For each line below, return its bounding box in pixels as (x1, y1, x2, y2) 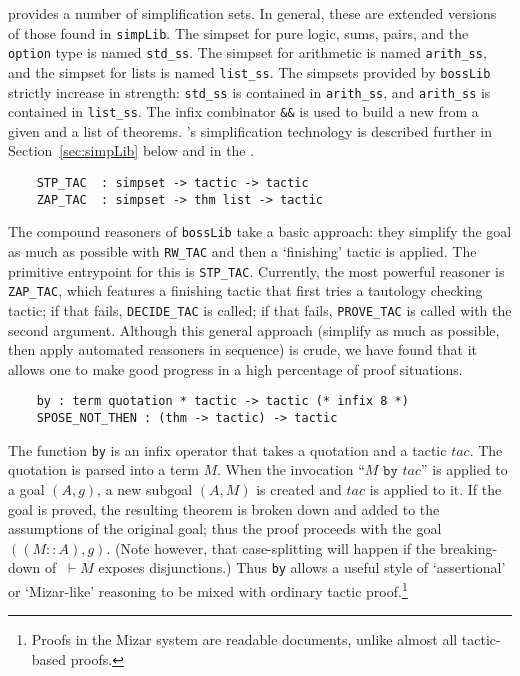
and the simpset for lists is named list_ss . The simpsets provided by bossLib (8, 61, 491, 82)
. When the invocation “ (217, 459, 365, 480)
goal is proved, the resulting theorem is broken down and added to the (8, 498, 440, 519)
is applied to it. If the (369, 479, 502, 499)
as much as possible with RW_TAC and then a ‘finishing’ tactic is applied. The (8, 241, 477, 262)
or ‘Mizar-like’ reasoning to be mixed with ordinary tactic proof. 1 (8, 578, 408, 601)
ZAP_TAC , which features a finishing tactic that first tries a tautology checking (8, 280, 483, 301)
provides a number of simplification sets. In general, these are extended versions (8, 3, 497, 23)
